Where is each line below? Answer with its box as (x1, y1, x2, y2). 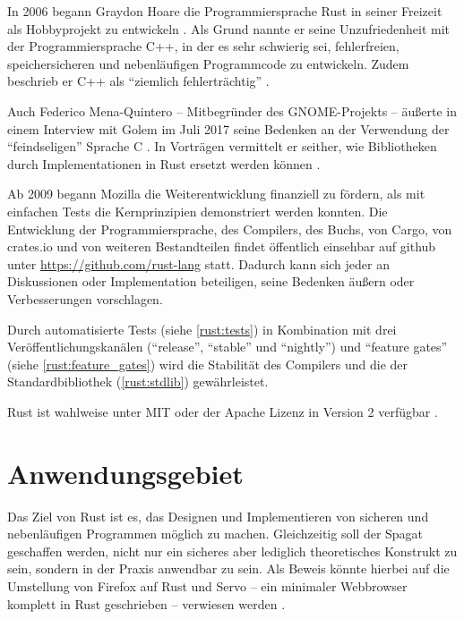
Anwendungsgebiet (7, 454, 244, 491)
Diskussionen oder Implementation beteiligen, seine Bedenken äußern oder (7, 272, 415, 291)
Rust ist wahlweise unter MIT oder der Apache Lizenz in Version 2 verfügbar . (7, 402, 438, 420)
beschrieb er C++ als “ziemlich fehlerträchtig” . (7, 72, 270, 90)
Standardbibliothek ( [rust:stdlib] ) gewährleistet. (7, 372, 269, 391)
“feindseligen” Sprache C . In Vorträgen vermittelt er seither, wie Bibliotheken (7, 137, 437, 156)
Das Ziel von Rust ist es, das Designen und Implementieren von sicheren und (7, 506, 429, 525)
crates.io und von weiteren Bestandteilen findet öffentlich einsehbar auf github (7, 237, 436, 256)
